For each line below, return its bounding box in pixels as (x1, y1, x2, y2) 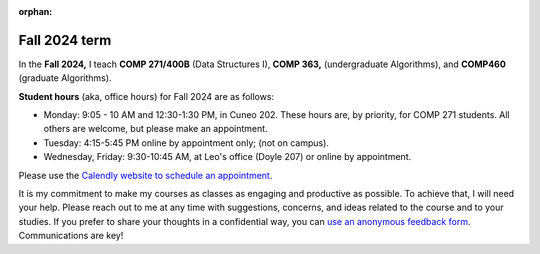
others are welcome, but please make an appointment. (43, 123, 269, 135)
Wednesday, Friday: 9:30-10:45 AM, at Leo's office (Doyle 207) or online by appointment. (43, 151, 412, 163)
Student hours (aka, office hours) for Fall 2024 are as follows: (18, 90, 275, 102)
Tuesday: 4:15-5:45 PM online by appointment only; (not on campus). (43, 136, 330, 149)
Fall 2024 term (18, 31, 112, 49)
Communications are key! (18, 230, 124, 242)
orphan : (18, 6, 53, 17)
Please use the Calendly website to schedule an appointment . (18, 169, 273, 181)
